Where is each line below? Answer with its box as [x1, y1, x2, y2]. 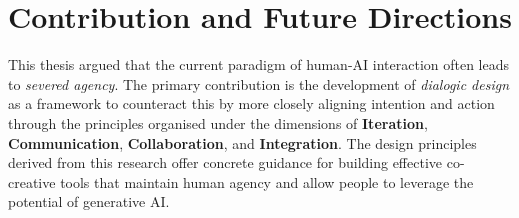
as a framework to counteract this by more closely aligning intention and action [8, 93, 495, 114]
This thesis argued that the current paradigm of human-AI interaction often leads [8, 54, 510, 75]
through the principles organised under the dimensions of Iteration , [8, 112, 428, 133]
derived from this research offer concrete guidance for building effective [8, 152, 443, 173]
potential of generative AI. [8, 191, 170, 212]
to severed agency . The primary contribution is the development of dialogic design [8, 73, 510, 94]
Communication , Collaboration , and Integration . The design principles [8, 132, 477, 153]
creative [8, 171, 56, 192]
